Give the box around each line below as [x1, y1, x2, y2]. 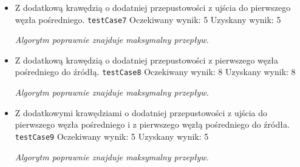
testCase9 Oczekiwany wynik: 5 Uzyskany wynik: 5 [15, 129, 209, 142]
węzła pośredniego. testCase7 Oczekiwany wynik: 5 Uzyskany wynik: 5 [15, 13, 281, 25]
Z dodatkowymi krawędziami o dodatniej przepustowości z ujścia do [15, 106, 268, 119]
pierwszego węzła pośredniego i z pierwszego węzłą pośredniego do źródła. [15, 118, 290, 131]
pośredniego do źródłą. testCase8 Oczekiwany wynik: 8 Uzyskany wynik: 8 [15, 65, 296, 78]
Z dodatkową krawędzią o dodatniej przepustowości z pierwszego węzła [15, 53, 278, 66]
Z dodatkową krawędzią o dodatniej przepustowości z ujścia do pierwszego [15, 1, 291, 13]
